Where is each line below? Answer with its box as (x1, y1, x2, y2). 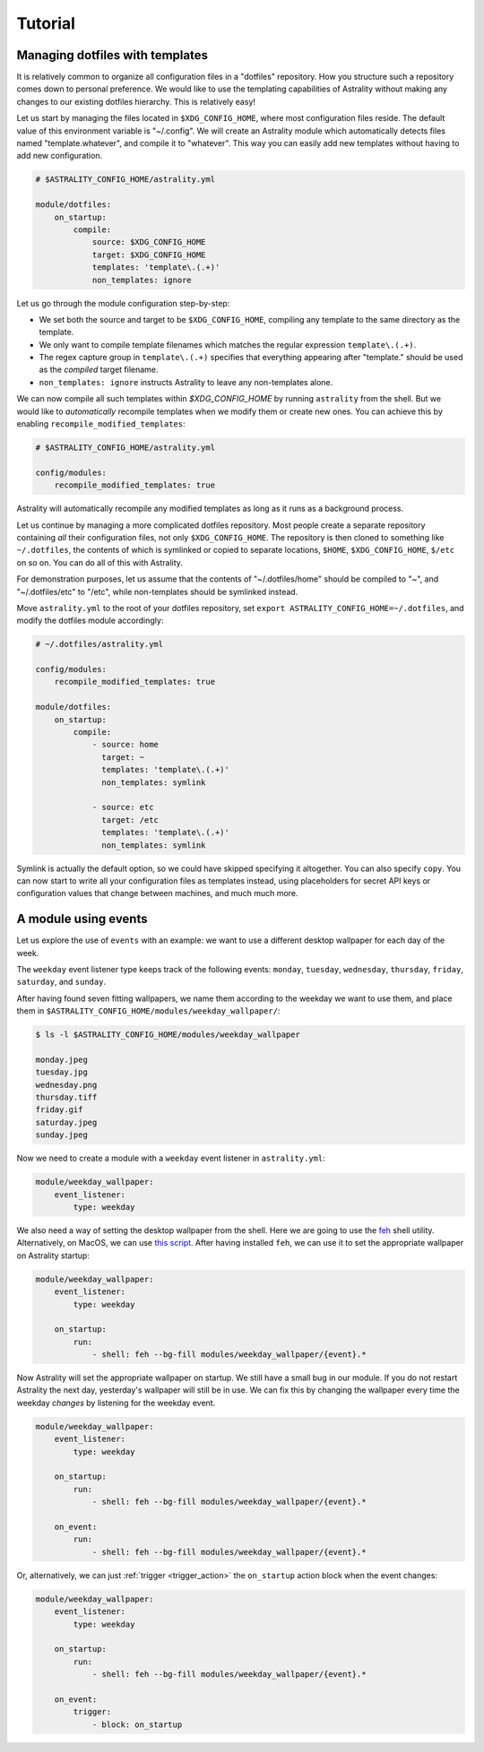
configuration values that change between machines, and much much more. (16, 888, 298, 899)
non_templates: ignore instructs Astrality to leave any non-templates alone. (39, 376, 333, 387)
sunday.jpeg (35, 1130, 89, 1140)
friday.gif (35, 1105, 83, 1115)
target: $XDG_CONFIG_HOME (91, 249, 206, 260)
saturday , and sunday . (16, 977, 107, 988)
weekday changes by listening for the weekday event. (16, 1397, 216, 1408)
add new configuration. (16, 151, 103, 161)
